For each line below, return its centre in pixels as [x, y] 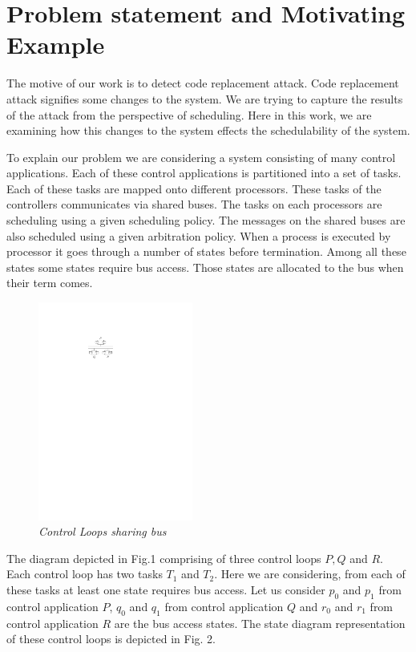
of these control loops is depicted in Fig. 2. [111, 639]
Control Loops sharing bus [103, 531]
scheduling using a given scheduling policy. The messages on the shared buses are [206, 220]
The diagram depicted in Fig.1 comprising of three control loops [164, 558]
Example [56, 45]
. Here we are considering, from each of [310, 574]
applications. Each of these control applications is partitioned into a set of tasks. [204, 173]
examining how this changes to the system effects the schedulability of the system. [208, 130]
